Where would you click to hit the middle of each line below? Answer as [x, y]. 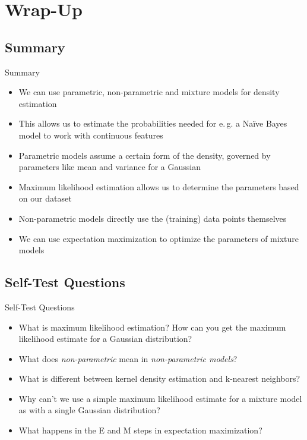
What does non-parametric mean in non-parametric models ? [128, 358]
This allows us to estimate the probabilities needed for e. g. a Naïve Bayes [153, 123]
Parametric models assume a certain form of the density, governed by [145, 155]
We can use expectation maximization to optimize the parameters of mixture [159, 238]
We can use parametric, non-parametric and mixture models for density [149, 92]
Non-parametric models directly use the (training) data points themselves [153, 218]
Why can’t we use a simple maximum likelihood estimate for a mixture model [160, 398]
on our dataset [45, 198]
